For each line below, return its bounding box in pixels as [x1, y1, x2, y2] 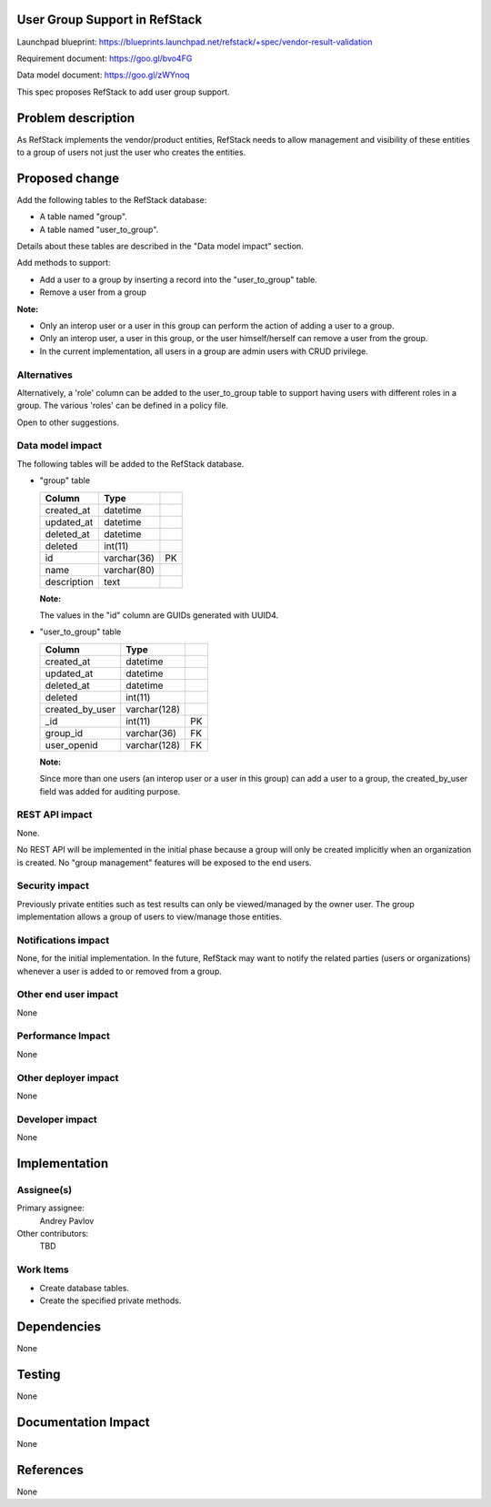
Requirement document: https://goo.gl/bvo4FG [16, 53, 193, 64]
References [16, 1461, 84, 1478]
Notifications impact [16, 934, 109, 946]
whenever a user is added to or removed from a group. [16, 966, 223, 976]
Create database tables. [39, 1282, 130, 1293]
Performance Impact [16, 1029, 111, 1042]
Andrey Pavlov [39, 1215, 95, 1226]
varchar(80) [103, 563, 155, 576]
